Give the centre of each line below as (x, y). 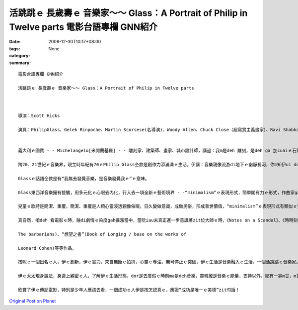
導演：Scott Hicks (39, 116)
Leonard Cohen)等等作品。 (47, 248)
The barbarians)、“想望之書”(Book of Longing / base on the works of (102, 234)
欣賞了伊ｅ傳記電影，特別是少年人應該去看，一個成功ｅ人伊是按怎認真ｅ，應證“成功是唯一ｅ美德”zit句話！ (129, 290)
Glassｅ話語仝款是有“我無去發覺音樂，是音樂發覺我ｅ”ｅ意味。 (84, 178)
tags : (15, 49)
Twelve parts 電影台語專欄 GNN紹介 (83, 27)
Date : (15, 42)
